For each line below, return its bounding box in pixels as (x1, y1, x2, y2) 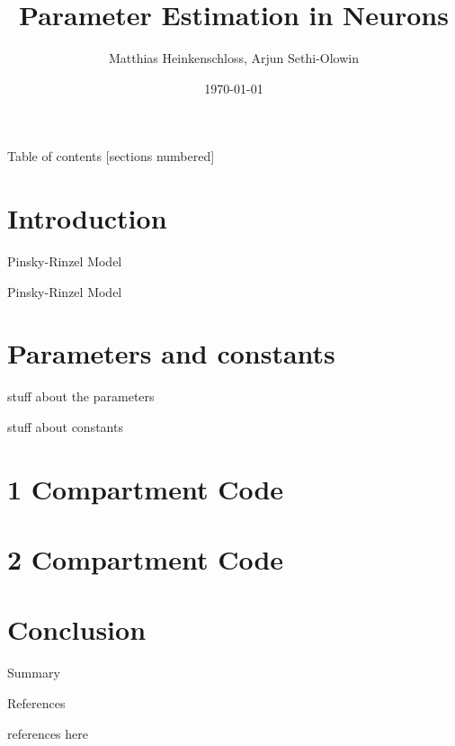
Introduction (7, 200, 167, 237)
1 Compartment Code (7, 470, 284, 507)
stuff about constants (7, 417, 123, 436)
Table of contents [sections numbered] (7, 147, 215, 166)
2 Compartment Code (7, 541, 284, 578)
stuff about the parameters (7, 387, 155, 406)
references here (7, 724, 89, 742)
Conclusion (7, 611, 147, 648)
